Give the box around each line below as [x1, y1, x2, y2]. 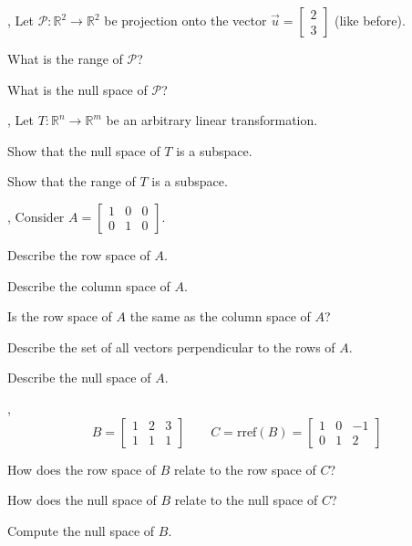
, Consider [7, 206, 65, 226]
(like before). [335, 11, 406, 29]
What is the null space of [7, 79, 148, 99]
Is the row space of [7, 307, 112, 326]
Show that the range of [7, 172, 136, 191]
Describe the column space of [7, 276, 170, 295]
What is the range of [7, 49, 123, 68]
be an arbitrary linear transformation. [106, 110, 318, 130]
